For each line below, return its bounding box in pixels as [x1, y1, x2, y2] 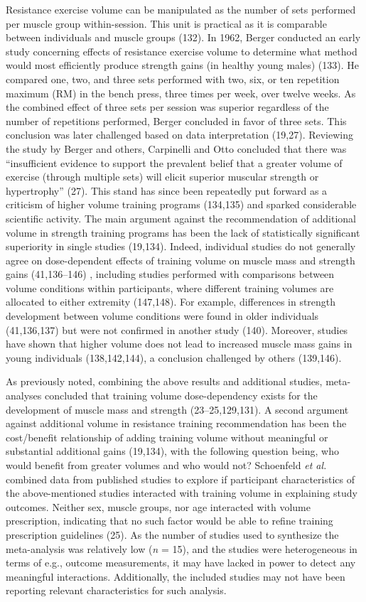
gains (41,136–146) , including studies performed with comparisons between [6, 267, 335, 281]
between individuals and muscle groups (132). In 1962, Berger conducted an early [6, 30, 361, 45]
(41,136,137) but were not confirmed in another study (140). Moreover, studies [6, 322, 348, 337]
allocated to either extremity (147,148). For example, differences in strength [6, 294, 336, 309]
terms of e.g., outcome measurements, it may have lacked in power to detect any [6, 555, 356, 570]
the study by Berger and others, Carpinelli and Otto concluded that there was [6, 141, 347, 156]
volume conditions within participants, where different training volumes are [6, 280, 334, 295]
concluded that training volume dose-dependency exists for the [44, 388, 318, 403]
